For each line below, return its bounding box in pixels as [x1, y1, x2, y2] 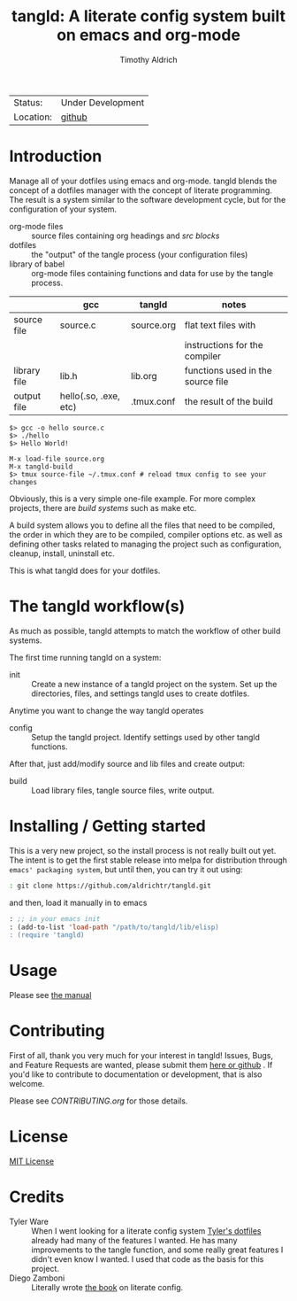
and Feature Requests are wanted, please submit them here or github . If [9, 1060, 273, 1071]
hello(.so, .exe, [59, 390, 121, 402]
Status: [13, 96, 42, 108]
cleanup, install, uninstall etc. [9, 547, 115, 559]
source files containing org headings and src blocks [31, 230, 220, 241]
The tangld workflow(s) [9, 596, 186, 616]
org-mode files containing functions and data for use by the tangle [31, 267, 274, 278]
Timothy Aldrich [118, 54, 179, 65]
